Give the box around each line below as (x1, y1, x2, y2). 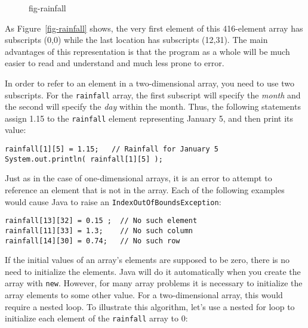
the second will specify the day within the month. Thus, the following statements (5, 100, 301, 113)
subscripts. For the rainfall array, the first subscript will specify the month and (5, 88, 301, 101)
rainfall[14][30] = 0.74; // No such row (5, 236, 180, 245)
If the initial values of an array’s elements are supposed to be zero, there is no (5, 253, 290, 266)
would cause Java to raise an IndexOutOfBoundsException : (5, 195, 221, 208)
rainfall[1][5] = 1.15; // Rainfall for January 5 (5, 145, 218, 154)
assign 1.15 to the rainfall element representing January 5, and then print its (5, 112, 293, 124)
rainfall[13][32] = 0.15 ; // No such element (5, 216, 198, 225)
